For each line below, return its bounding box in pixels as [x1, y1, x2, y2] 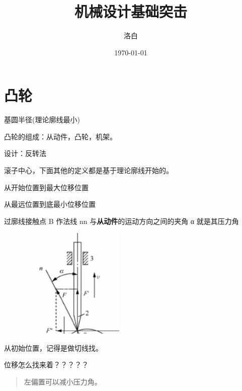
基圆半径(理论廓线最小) [4, 114, 80, 125]
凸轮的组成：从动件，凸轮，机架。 [4, 131, 117, 141]
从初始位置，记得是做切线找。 [4, 342, 103, 353]
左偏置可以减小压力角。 [24, 376, 102, 387]
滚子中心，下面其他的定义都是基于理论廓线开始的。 [4, 165, 173, 176]
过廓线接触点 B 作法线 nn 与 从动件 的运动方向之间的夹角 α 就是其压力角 [4, 215, 239, 226]
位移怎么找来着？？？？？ [4, 359, 89, 370]
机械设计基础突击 [74, 1, 187, 22]
